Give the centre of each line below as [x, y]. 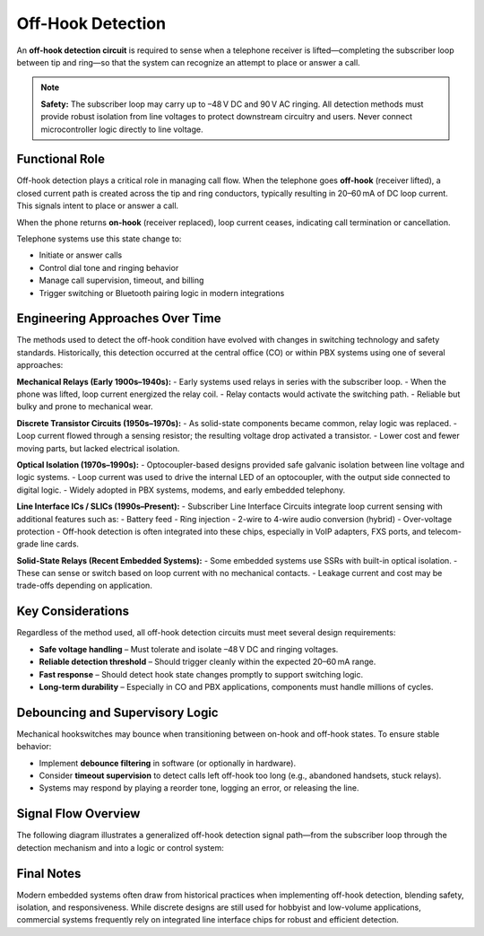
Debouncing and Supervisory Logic [117, 712]
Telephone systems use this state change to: [99, 239]
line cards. [60, 544]
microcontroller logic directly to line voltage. [122, 129]
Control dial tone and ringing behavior [109, 267]
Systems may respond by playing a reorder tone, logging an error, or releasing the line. [199, 788]
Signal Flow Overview [78, 814]
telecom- [445, 531]
